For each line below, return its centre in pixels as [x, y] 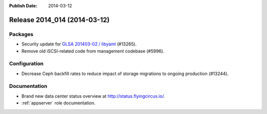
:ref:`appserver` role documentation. [59, 103]
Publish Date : [23, 6]
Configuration [26, 64]
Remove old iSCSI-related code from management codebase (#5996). [93, 51]
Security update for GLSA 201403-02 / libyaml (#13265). [79, 44]
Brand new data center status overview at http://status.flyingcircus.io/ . [93, 96]
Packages [21, 34]
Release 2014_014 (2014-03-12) [59, 20]
